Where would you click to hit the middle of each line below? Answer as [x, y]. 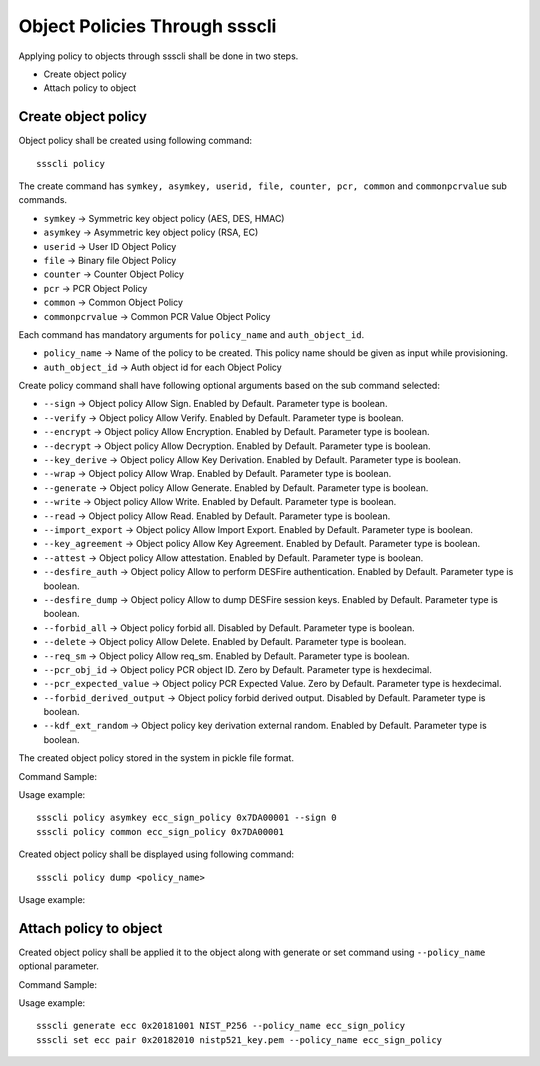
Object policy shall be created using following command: [135, 141]
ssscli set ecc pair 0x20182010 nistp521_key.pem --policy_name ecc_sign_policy [239, 1039]
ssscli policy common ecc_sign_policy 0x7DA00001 [160, 831]
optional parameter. [58, 966]
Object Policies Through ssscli [147, 26]
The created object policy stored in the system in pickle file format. [156, 758]
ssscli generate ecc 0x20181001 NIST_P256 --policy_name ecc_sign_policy [221, 1026]
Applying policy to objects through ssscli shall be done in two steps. [158, 56]
